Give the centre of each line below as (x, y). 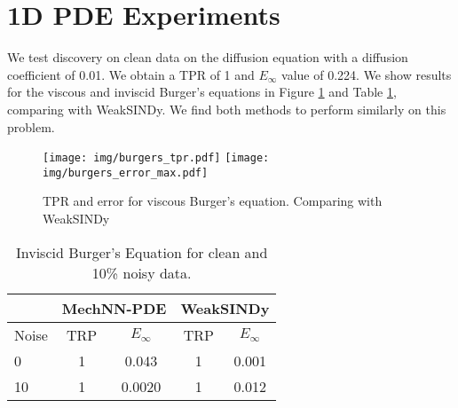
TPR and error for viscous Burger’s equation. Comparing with (213, 201)
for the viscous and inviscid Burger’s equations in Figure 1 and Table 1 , (202, 92)
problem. (31, 126)
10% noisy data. (142, 272)
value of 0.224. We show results (367, 74)
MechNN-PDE (114, 308)
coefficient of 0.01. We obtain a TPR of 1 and (131, 74)
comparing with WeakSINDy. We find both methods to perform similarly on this (227, 109)
